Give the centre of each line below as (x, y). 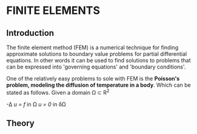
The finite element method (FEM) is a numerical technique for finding (92, 47)
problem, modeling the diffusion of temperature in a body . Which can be (98, 85)
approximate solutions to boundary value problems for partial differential (97, 54)
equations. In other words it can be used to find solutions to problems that (98, 60)
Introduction (30, 33)
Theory (21, 123)
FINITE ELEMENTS (53, 11)
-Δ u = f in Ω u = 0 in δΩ (36, 104)
